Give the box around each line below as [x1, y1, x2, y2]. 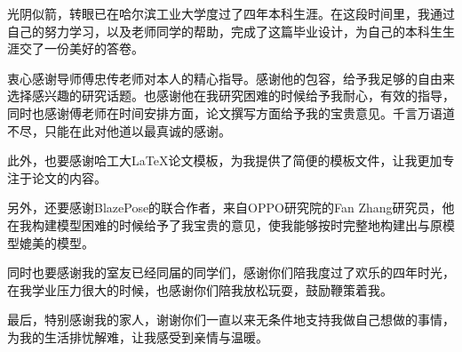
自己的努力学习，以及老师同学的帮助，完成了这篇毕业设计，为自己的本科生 [7, 21, 442, 40]
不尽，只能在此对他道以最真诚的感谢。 [7, 121, 231, 140]
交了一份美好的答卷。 [19, 39, 144, 58]
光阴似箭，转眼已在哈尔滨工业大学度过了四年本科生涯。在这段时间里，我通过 [7, 4, 455, 22]
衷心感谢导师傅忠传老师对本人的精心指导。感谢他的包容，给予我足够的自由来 [7, 68, 455, 87]
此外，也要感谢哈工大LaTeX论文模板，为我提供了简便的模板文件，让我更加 [7, 151, 442, 170]
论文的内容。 [31, 168, 107, 187]
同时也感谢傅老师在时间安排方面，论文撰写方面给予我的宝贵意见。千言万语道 [7, 103, 455, 122]
